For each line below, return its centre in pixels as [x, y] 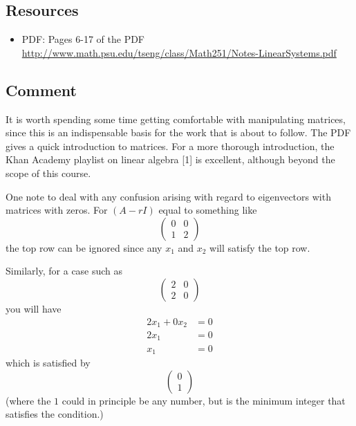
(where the [28, 400]
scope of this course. [48, 173]
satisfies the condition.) [55, 414]
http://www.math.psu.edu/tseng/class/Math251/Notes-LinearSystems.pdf [179, 52]
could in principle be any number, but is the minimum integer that [204, 400]
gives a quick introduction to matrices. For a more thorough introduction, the [170, 146]
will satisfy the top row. [260, 247]
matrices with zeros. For [57, 210]
